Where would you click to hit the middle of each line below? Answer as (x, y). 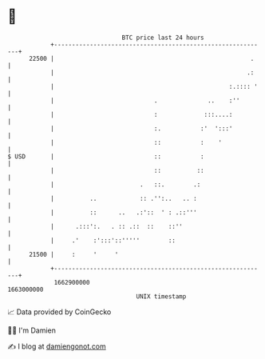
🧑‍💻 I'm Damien (32, 330)
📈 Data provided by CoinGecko (59, 312)
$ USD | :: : (106, 156)
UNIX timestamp (161, 296)
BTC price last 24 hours (163, 38)
